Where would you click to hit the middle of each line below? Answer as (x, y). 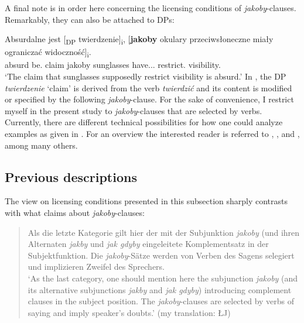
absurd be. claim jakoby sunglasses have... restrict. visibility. (113, 65)
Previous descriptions (71, 176)
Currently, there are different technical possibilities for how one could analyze (144, 122)
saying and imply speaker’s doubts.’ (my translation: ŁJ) (129, 312)
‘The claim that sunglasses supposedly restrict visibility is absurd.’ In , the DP (146, 76)
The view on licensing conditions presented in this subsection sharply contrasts (146, 201)
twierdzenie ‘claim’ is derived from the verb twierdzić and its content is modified (148, 87)
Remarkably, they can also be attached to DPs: (90, 19)
